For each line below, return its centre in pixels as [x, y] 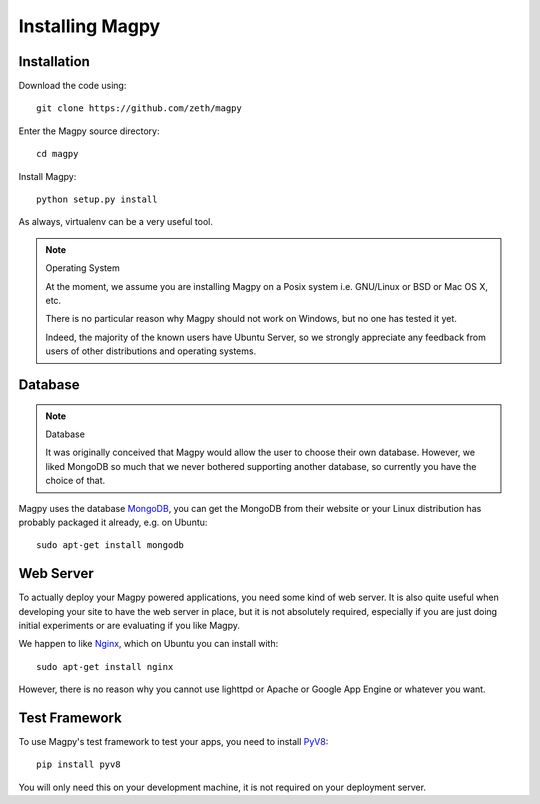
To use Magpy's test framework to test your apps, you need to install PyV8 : [173, 742]
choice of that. [75, 481]
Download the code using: [72, 86]
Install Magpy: [47, 176]
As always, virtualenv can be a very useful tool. [116, 222]
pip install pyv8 [78, 764]
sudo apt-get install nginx [105, 666]
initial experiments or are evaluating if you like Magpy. [129, 625]
